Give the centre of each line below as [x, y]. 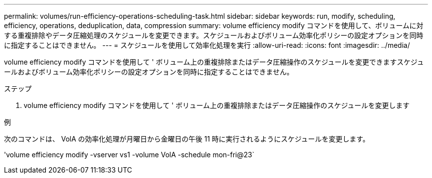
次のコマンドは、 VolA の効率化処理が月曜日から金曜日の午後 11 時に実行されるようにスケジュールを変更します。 [187, 139]
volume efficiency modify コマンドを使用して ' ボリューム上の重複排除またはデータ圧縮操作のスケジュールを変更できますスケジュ [214, 62]
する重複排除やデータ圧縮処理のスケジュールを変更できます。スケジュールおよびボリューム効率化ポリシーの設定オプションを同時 [214, 35]
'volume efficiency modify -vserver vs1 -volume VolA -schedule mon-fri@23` [129, 155]
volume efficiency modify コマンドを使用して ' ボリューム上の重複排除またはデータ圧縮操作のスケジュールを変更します [217, 105]
